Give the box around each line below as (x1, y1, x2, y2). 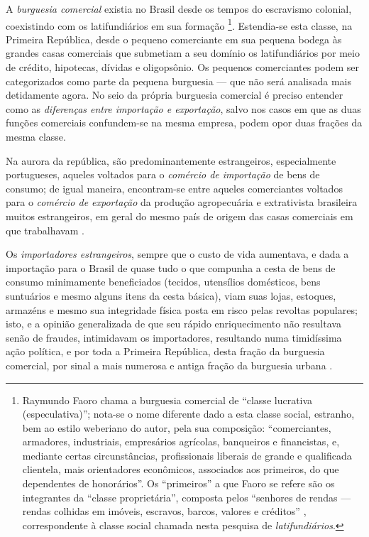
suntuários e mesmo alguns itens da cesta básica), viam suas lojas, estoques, (6, 288, 336, 303)
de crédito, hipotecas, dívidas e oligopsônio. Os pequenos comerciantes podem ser (6, 60, 360, 75)
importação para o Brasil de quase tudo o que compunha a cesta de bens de (6, 260, 336, 275)
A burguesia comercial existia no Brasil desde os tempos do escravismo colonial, (6, 1, 352, 16)
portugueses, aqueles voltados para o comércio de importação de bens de (6, 167, 320, 182)
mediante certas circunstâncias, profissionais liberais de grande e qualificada (22, 447, 352, 462)
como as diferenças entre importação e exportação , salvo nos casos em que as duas (6, 101, 361, 116)
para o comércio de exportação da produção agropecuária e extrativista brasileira (6, 195, 358, 210)
